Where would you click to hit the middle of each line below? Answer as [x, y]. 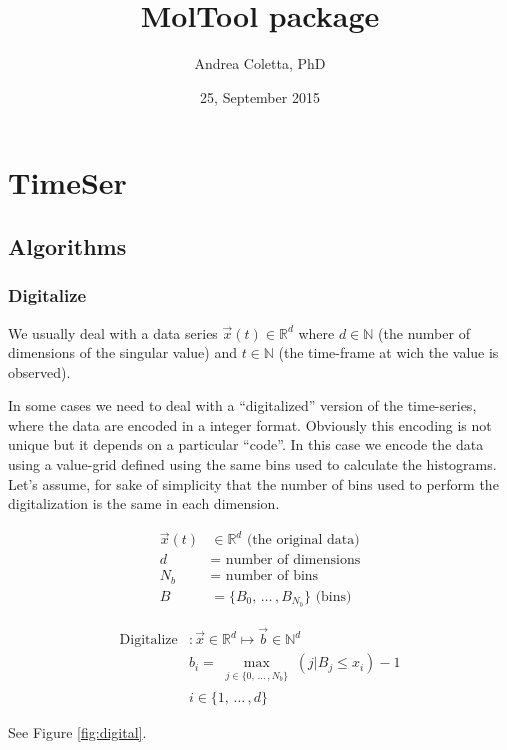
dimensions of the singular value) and [122, 352]
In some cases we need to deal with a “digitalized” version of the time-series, [242, 405]
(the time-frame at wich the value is [388, 352]
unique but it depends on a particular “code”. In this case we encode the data [246, 444]
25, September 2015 [260, 96]
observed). [39, 371]
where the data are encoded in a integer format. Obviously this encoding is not [250, 424]
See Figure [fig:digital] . [77, 731]
